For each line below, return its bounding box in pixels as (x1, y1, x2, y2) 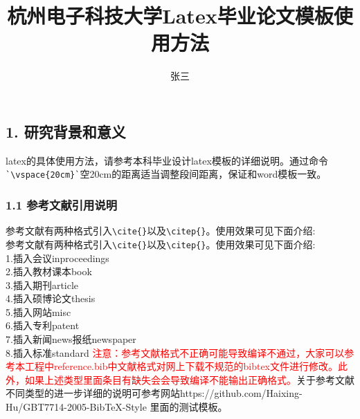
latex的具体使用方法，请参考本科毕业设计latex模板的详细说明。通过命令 (6, 153, 328, 167)
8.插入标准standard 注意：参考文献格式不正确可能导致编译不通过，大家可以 (6, 345, 345, 360)
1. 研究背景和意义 (6, 120, 126, 142)
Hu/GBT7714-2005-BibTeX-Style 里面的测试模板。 (6, 400, 228, 414)
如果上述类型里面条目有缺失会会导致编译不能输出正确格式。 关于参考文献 (24, 372, 354, 387)
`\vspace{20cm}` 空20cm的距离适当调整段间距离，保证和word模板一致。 (6, 167, 327, 181)
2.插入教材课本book (6, 264, 92, 279)
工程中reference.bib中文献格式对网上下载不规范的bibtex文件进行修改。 (24, 359, 338, 373)
